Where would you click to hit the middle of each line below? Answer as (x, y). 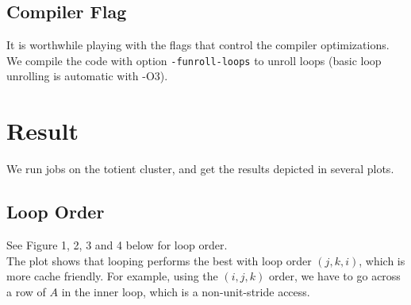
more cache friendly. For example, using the (112, 276)
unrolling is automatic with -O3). (87, 76)
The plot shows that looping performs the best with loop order (159, 260)
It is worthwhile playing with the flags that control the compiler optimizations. (198, 45)
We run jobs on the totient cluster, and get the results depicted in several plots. (200, 169)
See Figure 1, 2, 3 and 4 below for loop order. (117, 244)
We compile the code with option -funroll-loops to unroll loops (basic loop (194, 60)
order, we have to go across (334, 276)
